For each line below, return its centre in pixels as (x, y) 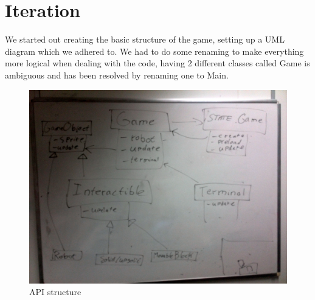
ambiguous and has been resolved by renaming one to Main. (117, 75)
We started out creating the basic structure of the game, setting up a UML (145, 39)
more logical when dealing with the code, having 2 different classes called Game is (157, 63)
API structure (55, 292)
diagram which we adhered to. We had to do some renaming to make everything (154, 51)
